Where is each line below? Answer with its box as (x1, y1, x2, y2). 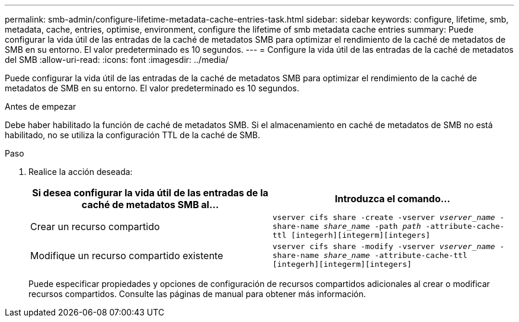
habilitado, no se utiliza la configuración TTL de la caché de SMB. (5, 130, 261, 140)
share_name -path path (323, 222, 421, 231)
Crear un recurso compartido (30, 220, 160, 232)
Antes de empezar (5, 101, 76, 111)
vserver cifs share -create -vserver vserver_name (273, 213, 495, 222)
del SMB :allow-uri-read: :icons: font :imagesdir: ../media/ (5, 55, 229, 65)
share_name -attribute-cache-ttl (323, 251, 467, 260)
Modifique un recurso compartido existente (30, 249, 223, 262)
